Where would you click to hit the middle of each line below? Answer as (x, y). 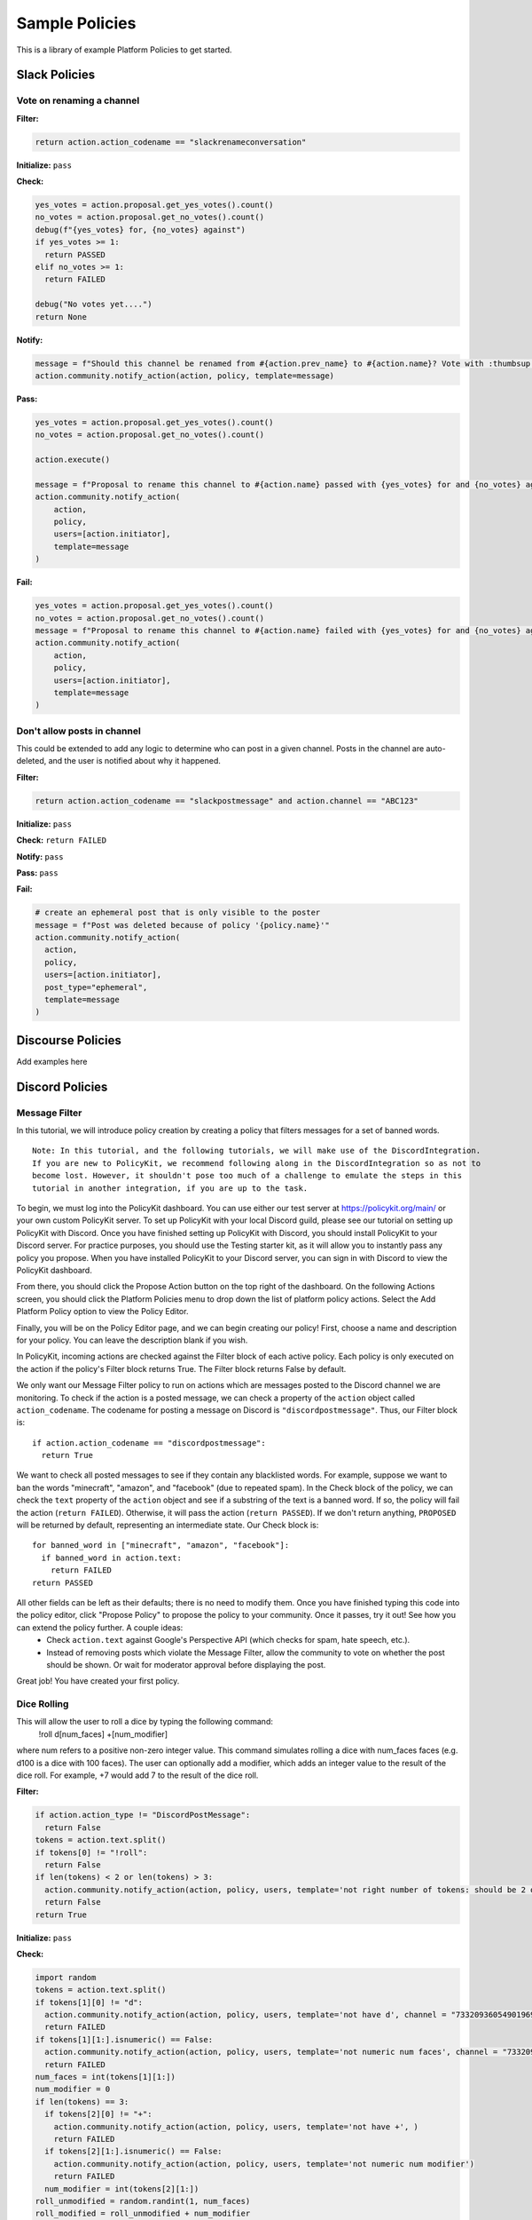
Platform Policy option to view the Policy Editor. (102, 1312)
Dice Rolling (43, 1704)
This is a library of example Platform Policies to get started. (124, 50)
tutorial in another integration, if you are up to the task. (170, 1188)
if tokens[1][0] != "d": (89, 2002)
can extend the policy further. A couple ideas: (100, 1627)
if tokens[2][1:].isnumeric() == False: (133, 2152)
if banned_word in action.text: (111, 1558)
